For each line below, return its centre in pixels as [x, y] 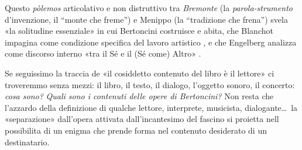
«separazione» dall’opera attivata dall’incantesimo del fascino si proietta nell [142, 119]
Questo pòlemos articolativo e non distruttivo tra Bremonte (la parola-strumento [149, 8]
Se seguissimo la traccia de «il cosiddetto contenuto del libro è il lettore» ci [140, 73]
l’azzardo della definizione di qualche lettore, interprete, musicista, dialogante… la [151, 107]
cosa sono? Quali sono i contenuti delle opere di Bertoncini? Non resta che [139, 96]
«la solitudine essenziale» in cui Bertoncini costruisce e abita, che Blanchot [139, 31]
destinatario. [27, 142]
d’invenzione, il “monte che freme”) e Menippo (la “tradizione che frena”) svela [146, 19]
